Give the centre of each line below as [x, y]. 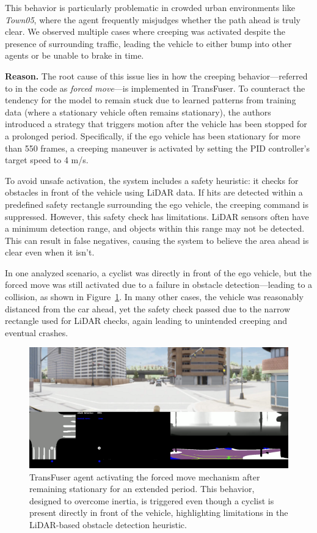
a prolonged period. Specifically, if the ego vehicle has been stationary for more [153, 135]
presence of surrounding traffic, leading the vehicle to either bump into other [148, 43]
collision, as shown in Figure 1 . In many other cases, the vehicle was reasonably [154, 297]
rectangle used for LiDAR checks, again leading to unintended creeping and [146, 321]
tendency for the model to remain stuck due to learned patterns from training [151, 100]
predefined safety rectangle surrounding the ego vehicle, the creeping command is [157, 204]
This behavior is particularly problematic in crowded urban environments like [150, 7]
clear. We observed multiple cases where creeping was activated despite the [145, 31]
